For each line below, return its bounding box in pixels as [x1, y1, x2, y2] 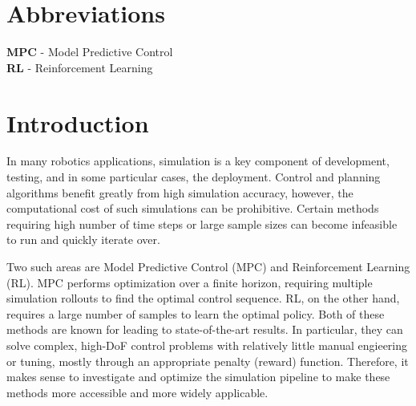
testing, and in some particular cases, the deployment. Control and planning [6, 168, 381, 185]
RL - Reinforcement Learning [6, 59, 153, 75]
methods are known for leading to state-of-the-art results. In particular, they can [6, 321, 403, 338]
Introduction [6, 106, 149, 139]
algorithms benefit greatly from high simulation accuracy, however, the [6, 184, 353, 201]
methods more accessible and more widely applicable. [6, 384, 269, 400]
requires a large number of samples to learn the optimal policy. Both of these [6, 305, 385, 322]
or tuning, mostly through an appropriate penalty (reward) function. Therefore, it [6, 352, 409, 369]
